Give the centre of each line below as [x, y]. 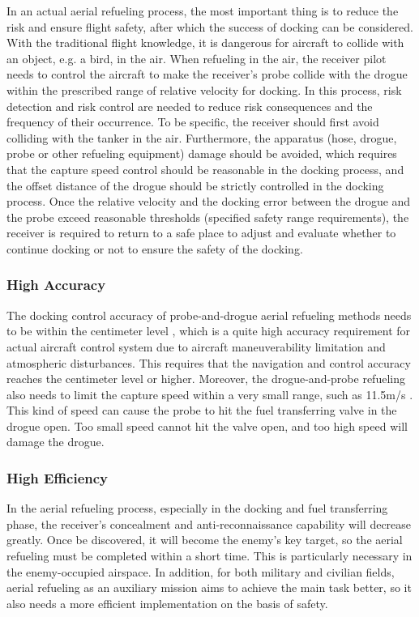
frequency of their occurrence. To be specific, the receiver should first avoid [193, 122]
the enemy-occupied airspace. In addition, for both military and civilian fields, [201, 571]
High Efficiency [58, 477]
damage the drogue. [56, 442]
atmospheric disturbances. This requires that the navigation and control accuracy [209, 362]
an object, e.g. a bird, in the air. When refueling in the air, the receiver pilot [197, 58]
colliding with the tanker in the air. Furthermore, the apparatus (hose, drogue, [202, 137]
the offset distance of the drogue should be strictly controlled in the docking [195, 185]
